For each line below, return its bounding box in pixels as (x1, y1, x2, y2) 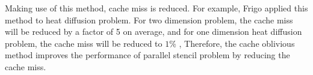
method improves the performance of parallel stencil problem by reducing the (5, 49, 290, 61)
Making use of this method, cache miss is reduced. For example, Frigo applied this (5, 2, 308, 14)
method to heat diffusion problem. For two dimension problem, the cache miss (5, 13, 293, 26)
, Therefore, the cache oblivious (179, 37, 295, 49)
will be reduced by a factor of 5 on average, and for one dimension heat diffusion (5, 25, 302, 38)
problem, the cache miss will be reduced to (5, 37, 163, 49)
